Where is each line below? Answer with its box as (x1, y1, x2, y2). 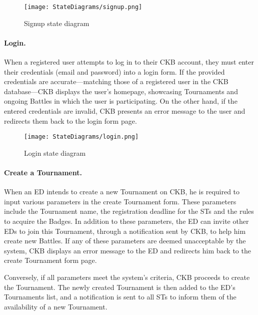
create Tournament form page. (4, 255, 97, 265)
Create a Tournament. (4, 167, 82, 178)
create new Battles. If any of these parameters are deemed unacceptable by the (4, 235, 246, 246)
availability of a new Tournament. (4, 301, 107, 311)
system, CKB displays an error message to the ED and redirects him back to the (4, 245, 251, 255)
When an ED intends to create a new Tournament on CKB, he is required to (4, 186, 240, 197)
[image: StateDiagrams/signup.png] (24, 4, 142, 11)
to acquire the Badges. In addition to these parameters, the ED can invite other (4, 216, 249, 226)
